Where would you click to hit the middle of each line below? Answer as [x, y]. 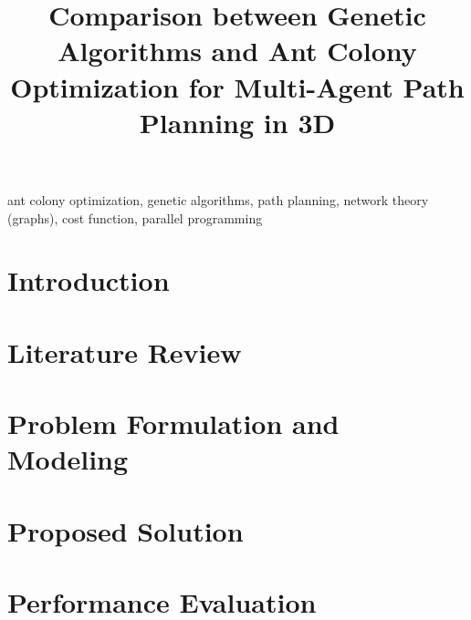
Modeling [68, 459]
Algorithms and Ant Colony [237, 51]
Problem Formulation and [173, 424]
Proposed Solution [126, 530]
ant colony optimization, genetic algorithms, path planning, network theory [218, 199]
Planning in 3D [237, 122]
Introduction [89, 280]
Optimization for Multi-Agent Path [237, 86]
